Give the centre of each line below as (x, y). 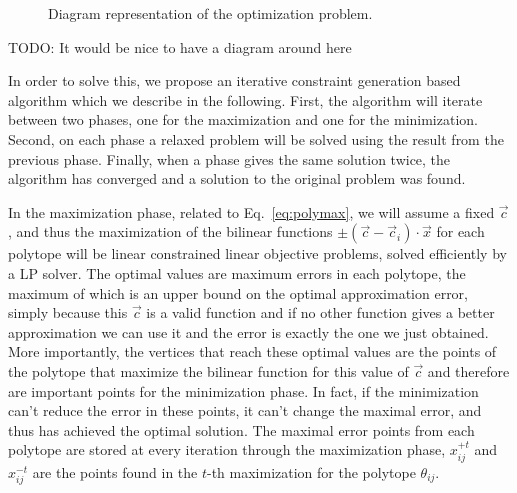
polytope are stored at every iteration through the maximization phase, (227, 449)
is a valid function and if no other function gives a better (320, 312)
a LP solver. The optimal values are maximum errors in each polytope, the (237, 272)
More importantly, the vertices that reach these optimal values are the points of (252, 351)
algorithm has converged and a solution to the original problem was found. (237, 178)
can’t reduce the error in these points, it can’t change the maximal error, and (245, 410)
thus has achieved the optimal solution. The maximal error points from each (241, 429)
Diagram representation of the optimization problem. (210, 13)
